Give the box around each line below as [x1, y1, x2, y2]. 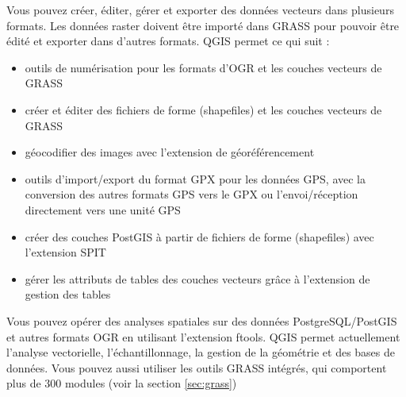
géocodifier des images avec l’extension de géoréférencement [25, 144, 315, 160]
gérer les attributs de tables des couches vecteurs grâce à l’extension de [25, 270, 370, 287]
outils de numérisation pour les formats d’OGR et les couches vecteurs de [25, 59, 382, 75]
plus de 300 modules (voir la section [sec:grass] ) [6, 375, 237, 391]
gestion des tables [25, 286, 111, 303]
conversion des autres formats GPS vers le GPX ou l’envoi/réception [25, 186, 358, 202]
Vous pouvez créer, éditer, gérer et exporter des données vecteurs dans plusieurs [6, 2, 394, 17]
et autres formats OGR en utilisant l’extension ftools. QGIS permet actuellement [6, 328, 400, 345]
